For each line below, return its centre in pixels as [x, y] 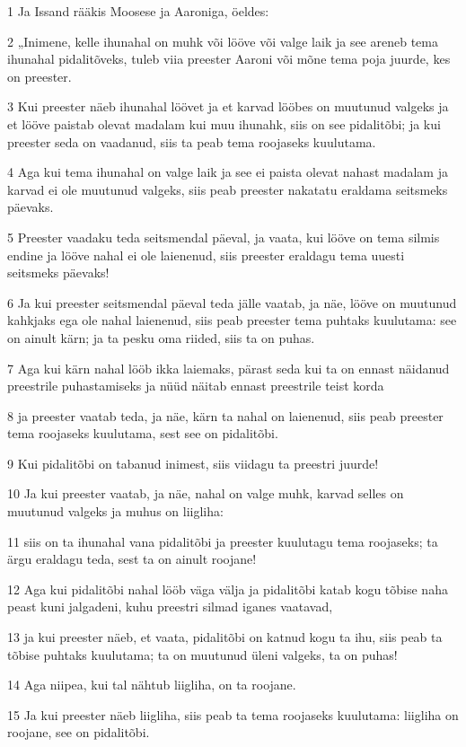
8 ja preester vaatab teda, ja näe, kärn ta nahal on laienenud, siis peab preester [225, 415]
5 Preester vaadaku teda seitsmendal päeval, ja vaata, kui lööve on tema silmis [224, 237]
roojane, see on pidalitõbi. [79, 732]
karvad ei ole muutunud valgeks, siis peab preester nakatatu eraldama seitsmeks [228, 189]
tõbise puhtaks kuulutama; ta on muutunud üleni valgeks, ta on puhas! [202, 654]
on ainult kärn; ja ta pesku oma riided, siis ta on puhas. [161, 337]
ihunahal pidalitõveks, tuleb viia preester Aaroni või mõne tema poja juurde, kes [229, 59]
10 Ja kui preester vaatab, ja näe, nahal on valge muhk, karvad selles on [206, 493]
